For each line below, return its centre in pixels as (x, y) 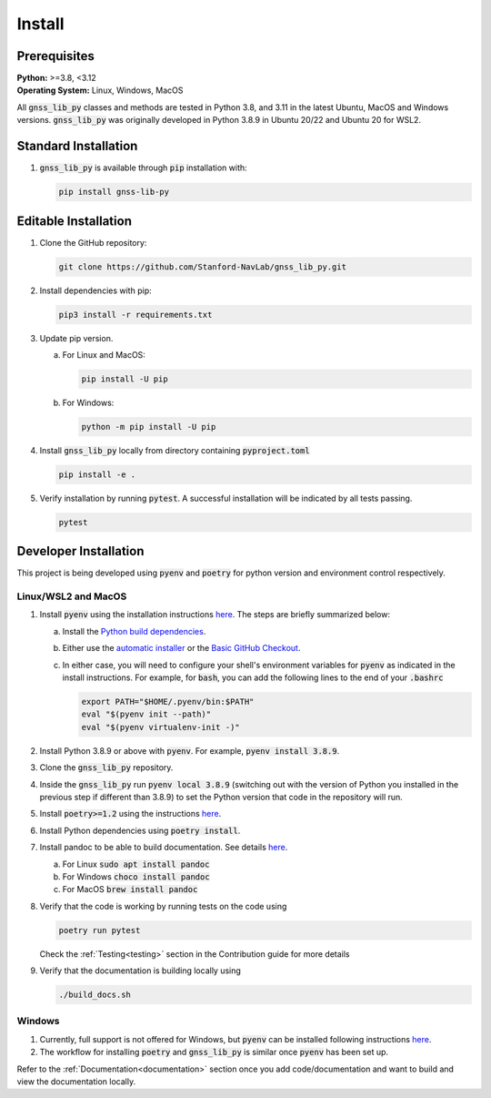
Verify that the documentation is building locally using (140, 971)
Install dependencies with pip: (95, 290)
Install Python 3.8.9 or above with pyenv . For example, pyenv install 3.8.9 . (190, 750)
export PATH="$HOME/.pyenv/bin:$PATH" (168, 702)
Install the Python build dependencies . (134, 631)
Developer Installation (80, 551)
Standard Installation (77, 146)
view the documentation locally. (76, 1081)
